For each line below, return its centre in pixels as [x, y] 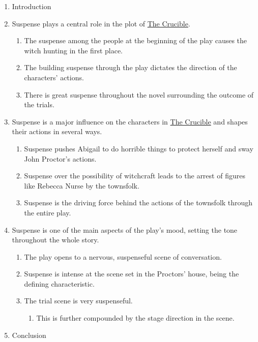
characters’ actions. [54, 77]
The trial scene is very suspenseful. [78, 301]
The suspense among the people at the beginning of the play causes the [136, 40]
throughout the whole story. [55, 240]
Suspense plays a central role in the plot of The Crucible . [101, 23]
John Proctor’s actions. [60, 158]
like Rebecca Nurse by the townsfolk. [82, 185]
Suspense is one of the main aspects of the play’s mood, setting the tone [125, 229]
